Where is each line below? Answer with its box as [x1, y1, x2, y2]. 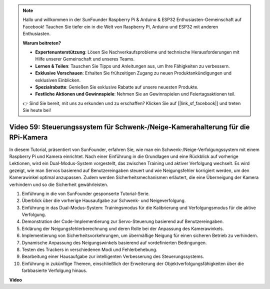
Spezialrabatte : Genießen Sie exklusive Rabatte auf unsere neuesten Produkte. [35, 84, 198, 90]
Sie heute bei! [22, 107, 51, 113]
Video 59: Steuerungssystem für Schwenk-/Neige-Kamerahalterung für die [9, 122, 250, 131]
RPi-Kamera [9, 133, 48, 142]
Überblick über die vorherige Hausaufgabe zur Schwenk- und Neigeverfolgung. [21, 197, 186, 203]
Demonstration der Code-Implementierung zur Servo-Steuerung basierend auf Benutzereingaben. [21, 218, 224, 224]
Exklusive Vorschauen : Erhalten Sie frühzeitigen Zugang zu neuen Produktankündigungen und [35, 70, 232, 76]
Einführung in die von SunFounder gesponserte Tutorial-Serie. [21, 190, 150, 196]
